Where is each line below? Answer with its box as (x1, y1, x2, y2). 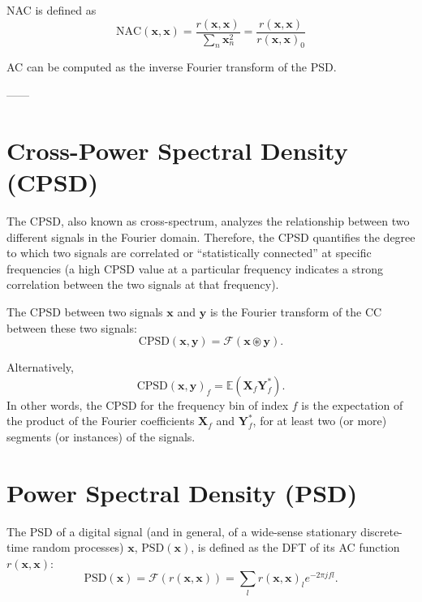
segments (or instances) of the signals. (6, 428, 196, 445)
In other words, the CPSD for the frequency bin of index (6, 396, 289, 413)
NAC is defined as (6, 2, 97, 18)
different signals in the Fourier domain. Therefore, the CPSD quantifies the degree (6, 228, 416, 245)
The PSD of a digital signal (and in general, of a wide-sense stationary (6, 522, 357, 540)
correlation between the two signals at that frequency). (6, 276, 279, 293)
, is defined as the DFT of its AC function (191, 539, 400, 556)
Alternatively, (6, 359, 74, 376)
